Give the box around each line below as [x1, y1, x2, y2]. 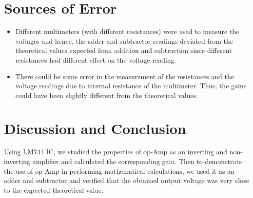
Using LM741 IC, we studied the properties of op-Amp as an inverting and [4, 147, 227, 157]
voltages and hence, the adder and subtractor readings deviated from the [15, 35, 233, 46]
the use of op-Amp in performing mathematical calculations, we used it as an [4, 165, 234, 176]
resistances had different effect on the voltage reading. [15, 54, 176, 65]
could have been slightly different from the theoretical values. [15, 90, 198, 100]
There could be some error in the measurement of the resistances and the [15, 71, 234, 81]
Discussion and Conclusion [4, 118, 186, 138]
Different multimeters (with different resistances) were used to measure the [15, 26, 239, 36]
